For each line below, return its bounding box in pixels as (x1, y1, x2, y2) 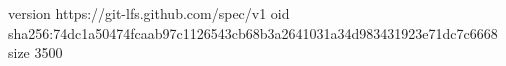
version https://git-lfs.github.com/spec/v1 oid (8, 3, 290, 23)
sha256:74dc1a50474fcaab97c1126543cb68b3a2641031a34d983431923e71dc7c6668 (8, 22, 498, 43)
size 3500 (8, 42, 63, 63)
